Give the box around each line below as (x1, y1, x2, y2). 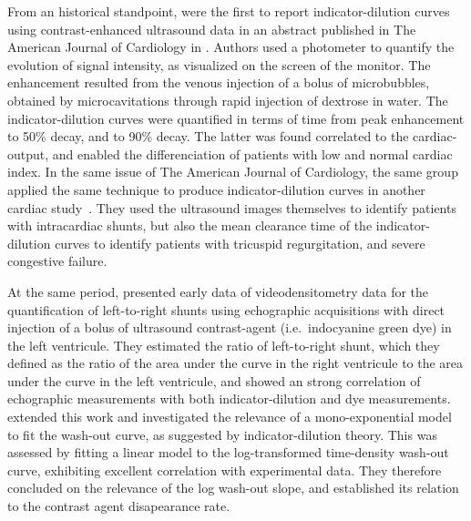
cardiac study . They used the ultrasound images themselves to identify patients (7, 198, 456, 217)
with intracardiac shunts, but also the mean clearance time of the (7, 216, 373, 235)
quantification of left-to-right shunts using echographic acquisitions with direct (7, 300, 445, 319)
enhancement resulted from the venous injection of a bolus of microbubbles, (7, 73, 430, 92)
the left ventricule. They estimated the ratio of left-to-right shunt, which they (7, 335, 440, 354)
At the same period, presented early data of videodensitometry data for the (7, 281, 429, 301)
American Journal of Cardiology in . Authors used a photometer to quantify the (7, 37, 455, 56)
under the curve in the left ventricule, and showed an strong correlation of (7, 371, 421, 390)
